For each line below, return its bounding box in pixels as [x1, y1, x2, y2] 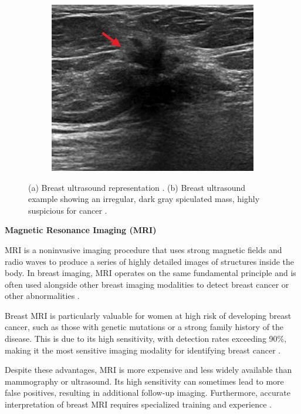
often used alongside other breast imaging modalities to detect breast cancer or [5, 278, 289, 290]
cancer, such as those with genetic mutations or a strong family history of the [5, 321, 284, 333]
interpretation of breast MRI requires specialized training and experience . [5, 398, 272, 410]
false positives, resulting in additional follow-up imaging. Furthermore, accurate [5, 386, 290, 399]
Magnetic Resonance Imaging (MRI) [5, 224, 157, 236]
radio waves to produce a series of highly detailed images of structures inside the [5, 255, 295, 267]
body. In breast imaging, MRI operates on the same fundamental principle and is [5, 267, 296, 279]
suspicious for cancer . [28, 204, 107, 216]
